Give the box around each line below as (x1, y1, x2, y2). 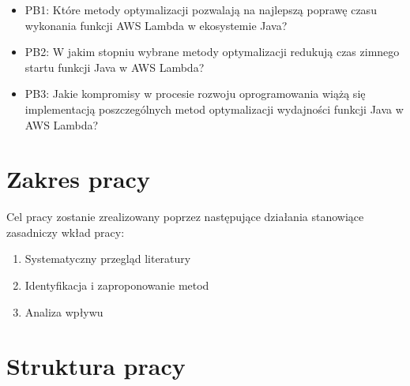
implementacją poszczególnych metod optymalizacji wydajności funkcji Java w (24, 100, 404, 117)
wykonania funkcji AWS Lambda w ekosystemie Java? (24, 17, 288, 33)
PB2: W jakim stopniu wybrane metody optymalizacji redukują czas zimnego (24, 43, 400, 60)
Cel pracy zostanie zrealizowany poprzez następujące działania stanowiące (6, 208, 364, 225)
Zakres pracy (6, 163, 150, 195)
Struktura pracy (6, 350, 186, 382)
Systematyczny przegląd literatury (24, 250, 191, 267)
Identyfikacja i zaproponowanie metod (24, 277, 209, 294)
